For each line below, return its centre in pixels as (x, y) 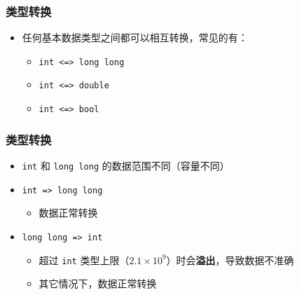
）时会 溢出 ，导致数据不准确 (230, 260)
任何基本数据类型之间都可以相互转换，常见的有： (135, 37)
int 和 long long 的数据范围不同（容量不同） (126, 165)
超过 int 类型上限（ (84, 260)
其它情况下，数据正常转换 (98, 283)
